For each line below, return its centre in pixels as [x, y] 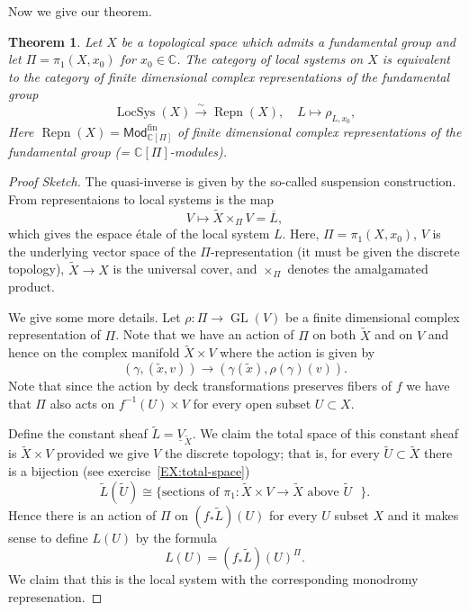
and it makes [423, 514]
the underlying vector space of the [102, 251]
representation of [54, 334]
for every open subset [252, 403]
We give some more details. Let [95, 316]
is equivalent [416, 59]
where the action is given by [298, 352]
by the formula [176, 537]
